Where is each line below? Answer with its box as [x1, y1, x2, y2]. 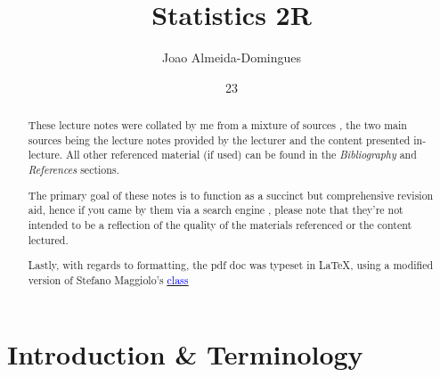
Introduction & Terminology [7, 336, 363, 373]
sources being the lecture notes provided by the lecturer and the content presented [28, 132, 411, 147]
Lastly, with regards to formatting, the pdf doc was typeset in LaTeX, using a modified [28, 258, 434, 273]
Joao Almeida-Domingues [161, 48, 301, 67]
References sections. [28, 162, 119, 177]
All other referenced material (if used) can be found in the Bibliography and [66, 147, 417, 162]
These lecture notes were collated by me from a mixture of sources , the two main [28, 118, 407, 133]
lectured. [28, 232, 69, 247]
